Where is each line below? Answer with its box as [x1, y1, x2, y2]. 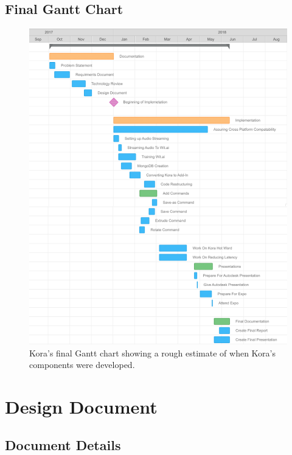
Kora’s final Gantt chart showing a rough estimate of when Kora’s [29, 346, 276, 359]
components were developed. [29, 358, 135, 371]
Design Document [5, 394, 158, 419]
